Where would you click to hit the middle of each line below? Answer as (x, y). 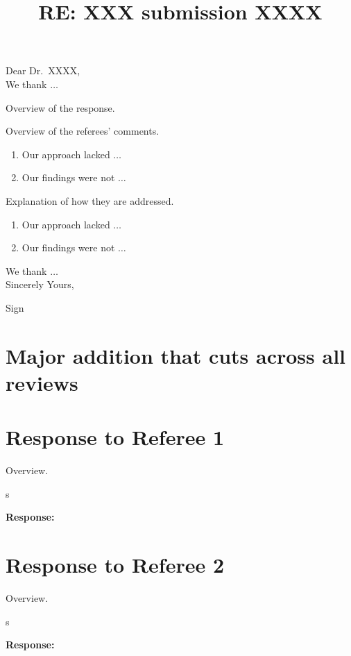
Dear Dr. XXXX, (43, 70)
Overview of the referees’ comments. (83, 131)
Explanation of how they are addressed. (90, 200)
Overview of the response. (60, 107)
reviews (42, 382)
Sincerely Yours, (40, 284)
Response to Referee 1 (115, 437)
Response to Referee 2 (115, 565)
